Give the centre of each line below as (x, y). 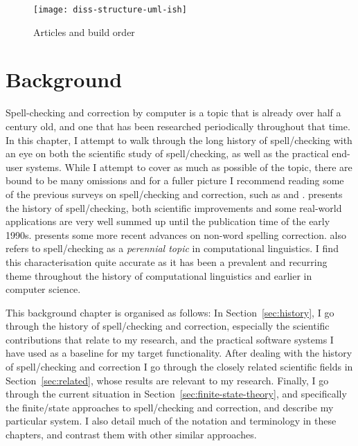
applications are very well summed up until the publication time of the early (168, 221)
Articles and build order (84, 32)
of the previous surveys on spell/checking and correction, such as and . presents (174, 194)
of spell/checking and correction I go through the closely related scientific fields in (179, 367)
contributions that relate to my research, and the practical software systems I (170, 339)
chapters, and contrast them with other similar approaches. (131, 435)
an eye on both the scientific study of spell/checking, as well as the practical (167, 153)
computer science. (43, 289)
